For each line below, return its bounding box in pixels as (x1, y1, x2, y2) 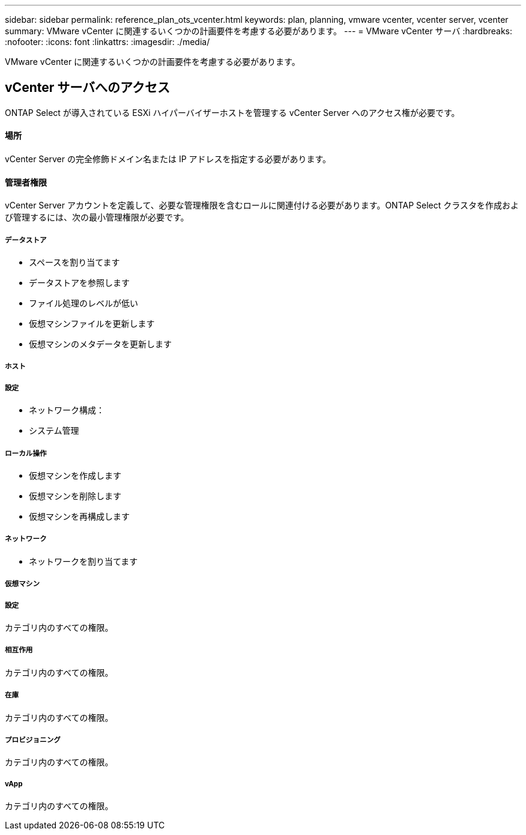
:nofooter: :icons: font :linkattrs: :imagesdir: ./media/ (5, 37, 210, 47)
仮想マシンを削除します (29, 491, 121, 502)
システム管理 (29, 425, 79, 436)
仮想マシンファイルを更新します (29, 318, 155, 329)
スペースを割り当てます (29, 257, 120, 268)
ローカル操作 (5, 449, 47, 458)
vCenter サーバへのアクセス (5, 80, 170, 96)
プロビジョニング (5, 735, 61, 744)
